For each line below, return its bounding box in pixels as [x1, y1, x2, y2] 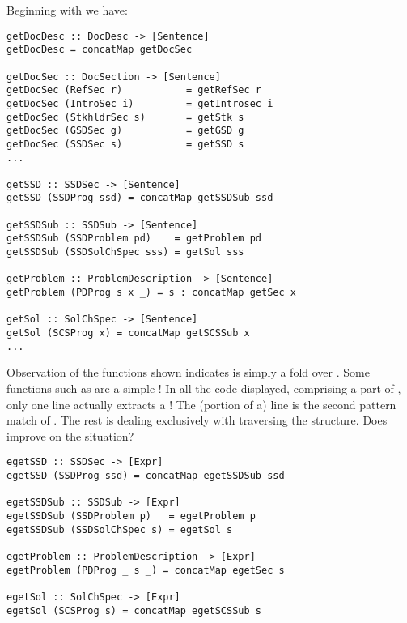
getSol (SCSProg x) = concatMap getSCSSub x [6, 327, 250, 339]
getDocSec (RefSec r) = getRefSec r [6, 84, 261, 96]
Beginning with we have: [6, 2, 128, 18]
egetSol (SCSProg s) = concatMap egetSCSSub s [6, 604, 261, 617]
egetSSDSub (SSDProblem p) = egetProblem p [6, 510, 256, 522]
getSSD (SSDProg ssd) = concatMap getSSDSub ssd [6, 192, 273, 204]
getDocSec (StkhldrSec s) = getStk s [6, 111, 244, 123]
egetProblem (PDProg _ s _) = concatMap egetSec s [6, 564, 285, 576]
